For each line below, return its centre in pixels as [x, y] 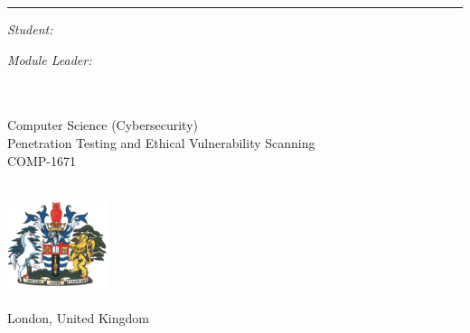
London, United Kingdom [78, 318]
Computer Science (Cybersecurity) [103, 125]
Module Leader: [50, 59]
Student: [30, 29]
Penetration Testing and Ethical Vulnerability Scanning [161, 142]
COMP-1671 [42, 160]
